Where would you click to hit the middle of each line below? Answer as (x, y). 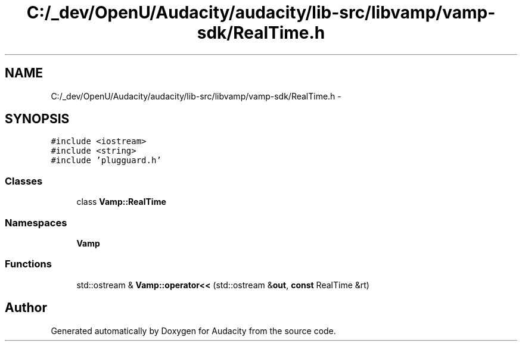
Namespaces (36, 222)
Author (26, 308)
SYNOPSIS (37, 119)
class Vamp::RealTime (121, 202)
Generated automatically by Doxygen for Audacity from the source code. (193, 331)
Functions (28, 264)
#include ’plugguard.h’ (106, 160)
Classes (24, 181)
